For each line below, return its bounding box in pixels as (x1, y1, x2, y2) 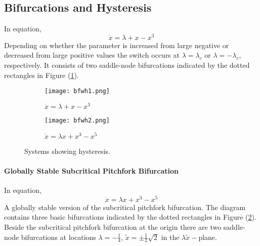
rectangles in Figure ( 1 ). (4, 69, 79, 80)
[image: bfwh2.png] (45, 116, 110, 124)
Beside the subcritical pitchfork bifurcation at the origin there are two (4, 221, 222, 232)
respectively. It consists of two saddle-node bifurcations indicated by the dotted (4, 60, 250, 70)
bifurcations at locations (21, 231, 96, 242)
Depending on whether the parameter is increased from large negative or (4, 39, 229, 50)
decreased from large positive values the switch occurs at (4, 50, 180, 60)
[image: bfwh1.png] (45, 88, 110, 95)
